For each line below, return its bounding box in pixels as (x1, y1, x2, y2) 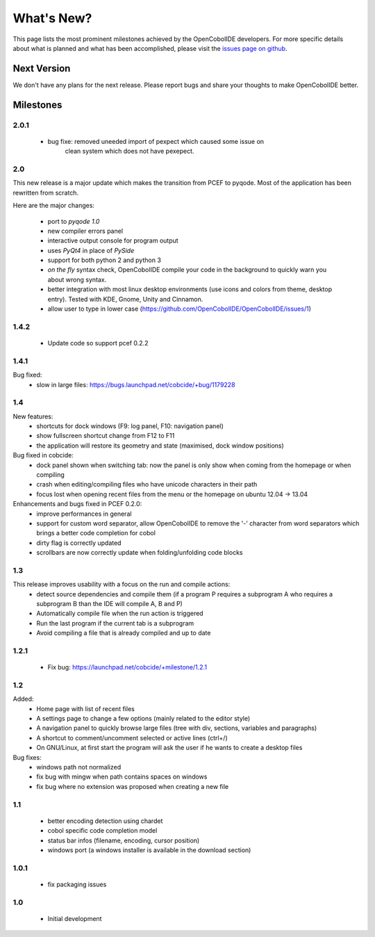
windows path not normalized (36, 763, 122, 772)
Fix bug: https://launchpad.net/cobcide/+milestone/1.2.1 (47, 663, 208, 671)
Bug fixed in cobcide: (12, 451, 74, 459)
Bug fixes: (12, 753, 42, 761)
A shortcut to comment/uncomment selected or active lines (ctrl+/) (36, 733, 228, 742)
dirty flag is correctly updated (36, 539, 122, 547)
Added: (12, 695, 34, 703)
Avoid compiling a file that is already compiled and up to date (36, 629, 211, 637)
